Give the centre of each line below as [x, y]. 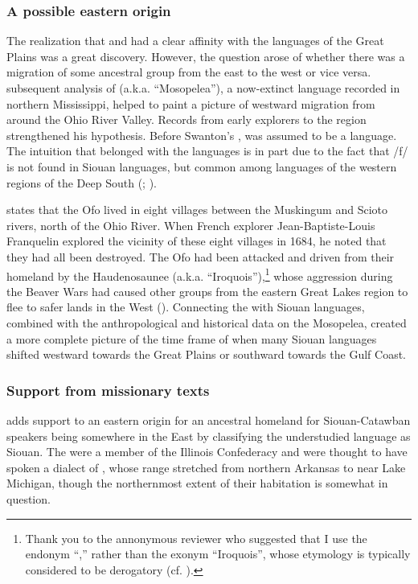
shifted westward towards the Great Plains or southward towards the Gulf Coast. [206, 354]
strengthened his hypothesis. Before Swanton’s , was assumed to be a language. [202, 135]
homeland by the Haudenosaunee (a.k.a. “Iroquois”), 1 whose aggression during [200, 274]
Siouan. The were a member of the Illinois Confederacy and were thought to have [207, 452]
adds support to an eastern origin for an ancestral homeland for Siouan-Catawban [209, 419]
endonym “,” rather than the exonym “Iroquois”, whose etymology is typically [218, 554]
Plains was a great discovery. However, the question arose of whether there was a [206, 56]
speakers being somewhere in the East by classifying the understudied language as [209, 436]
